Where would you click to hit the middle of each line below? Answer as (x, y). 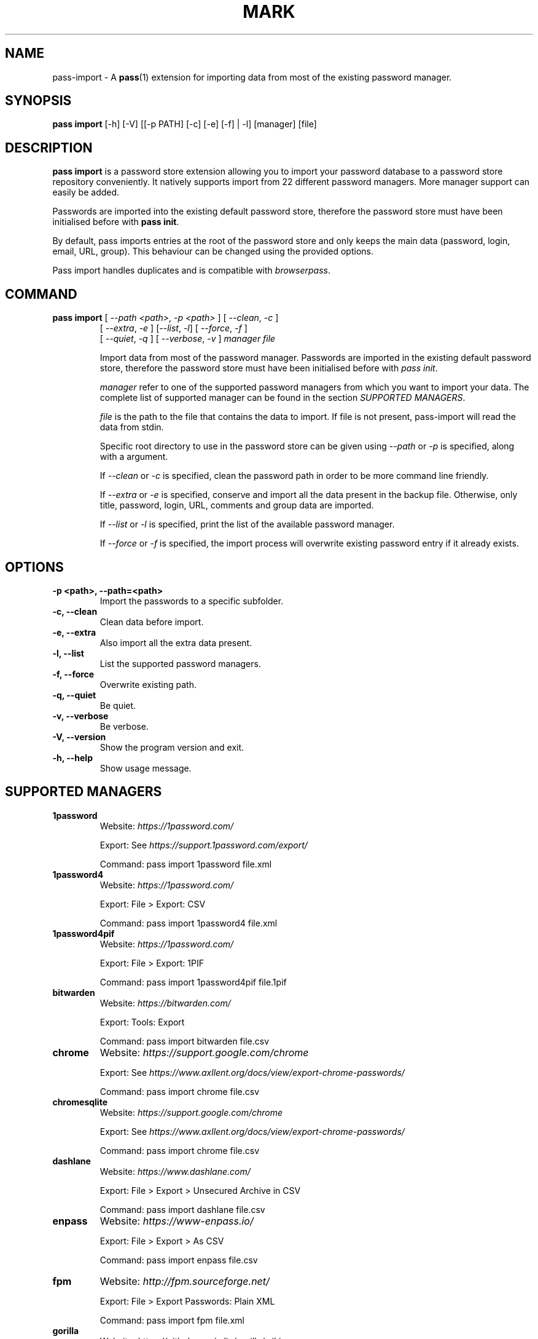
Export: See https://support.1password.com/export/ (204, 845)
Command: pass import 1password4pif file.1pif (193, 982)
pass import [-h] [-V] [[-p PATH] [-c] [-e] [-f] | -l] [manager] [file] (185, 124)
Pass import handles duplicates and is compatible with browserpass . (191, 271)
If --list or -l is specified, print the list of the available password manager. (247, 524)
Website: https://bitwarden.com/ (165, 1003)
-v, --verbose (80, 716)
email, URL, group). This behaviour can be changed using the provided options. (213, 251)
